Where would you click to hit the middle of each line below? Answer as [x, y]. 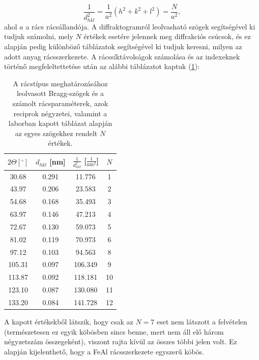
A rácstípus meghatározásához [60, 83]
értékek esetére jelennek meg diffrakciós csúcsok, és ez [167, 36]
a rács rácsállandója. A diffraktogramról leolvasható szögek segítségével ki [140, 26]
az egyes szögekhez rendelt [56, 133]
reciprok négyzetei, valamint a [60, 113]
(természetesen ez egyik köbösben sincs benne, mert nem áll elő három [114, 331]
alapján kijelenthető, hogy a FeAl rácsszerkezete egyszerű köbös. [104, 351]
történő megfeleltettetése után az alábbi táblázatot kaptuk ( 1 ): [102, 66]
